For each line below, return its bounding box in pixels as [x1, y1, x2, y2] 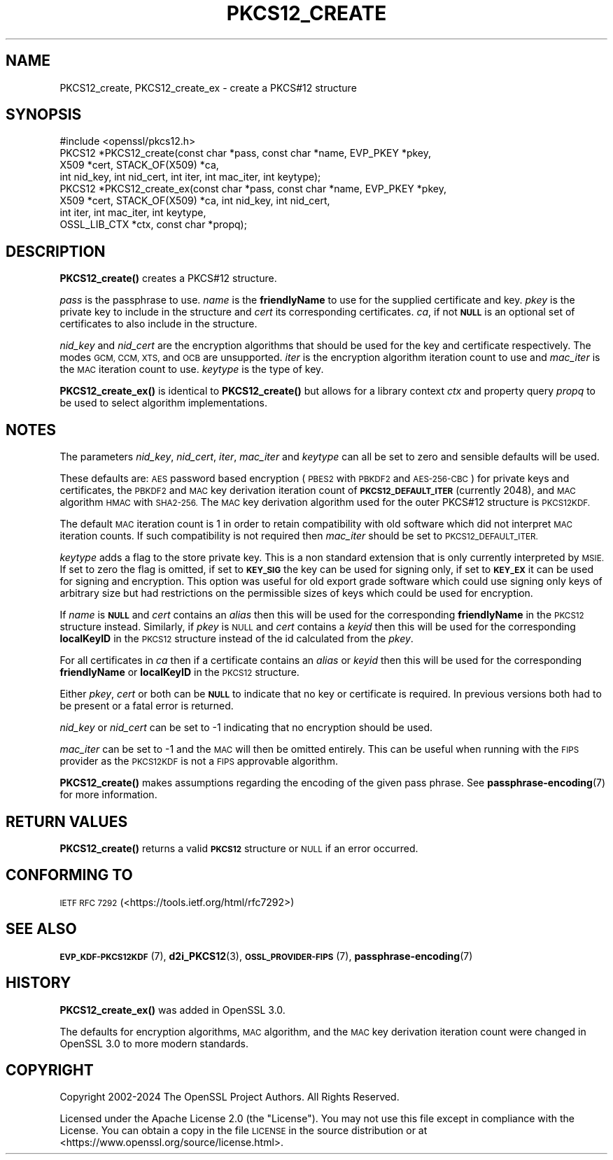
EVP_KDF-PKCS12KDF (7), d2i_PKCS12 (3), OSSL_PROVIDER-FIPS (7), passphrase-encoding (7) [59, 949, 473, 962]
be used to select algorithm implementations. [59, 397, 267, 409]
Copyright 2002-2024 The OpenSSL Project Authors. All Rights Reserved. [59, 1091, 400, 1103]
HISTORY [6, 974, 71, 992]
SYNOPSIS [6, 106, 82, 124]
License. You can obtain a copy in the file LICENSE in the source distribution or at [59, 1124, 428, 1137]
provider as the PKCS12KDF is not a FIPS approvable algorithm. [59, 755, 338, 768]
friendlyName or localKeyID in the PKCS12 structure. [59, 666, 300, 679]
